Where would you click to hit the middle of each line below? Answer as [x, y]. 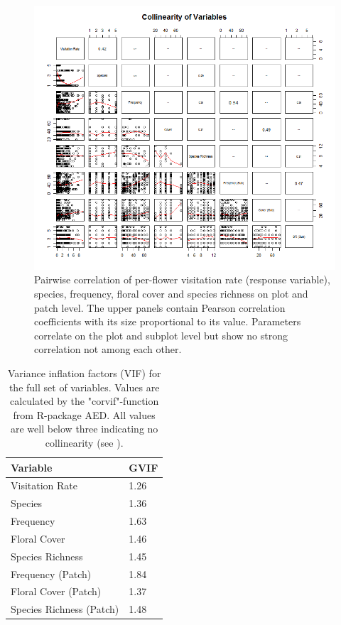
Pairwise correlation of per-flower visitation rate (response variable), [182, 279]
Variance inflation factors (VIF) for [84, 373]
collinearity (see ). [84, 442]
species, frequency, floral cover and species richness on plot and [171, 293]
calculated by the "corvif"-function [85, 401]
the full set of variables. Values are [84, 387]
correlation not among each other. [108, 349]
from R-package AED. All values [84, 414]
